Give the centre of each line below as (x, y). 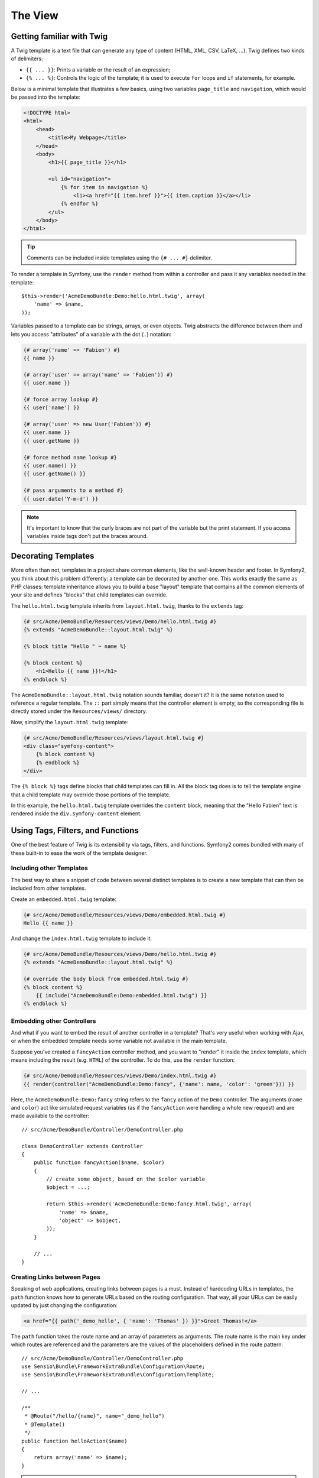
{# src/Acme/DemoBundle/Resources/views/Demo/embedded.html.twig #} (125, 915)
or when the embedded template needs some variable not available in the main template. (119, 1041)
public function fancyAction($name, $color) (99, 1163)
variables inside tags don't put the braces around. (87, 536)
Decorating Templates (53, 556)
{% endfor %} (79, 204)
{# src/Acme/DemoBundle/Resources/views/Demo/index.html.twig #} (120, 1076)
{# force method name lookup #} (70, 457)
